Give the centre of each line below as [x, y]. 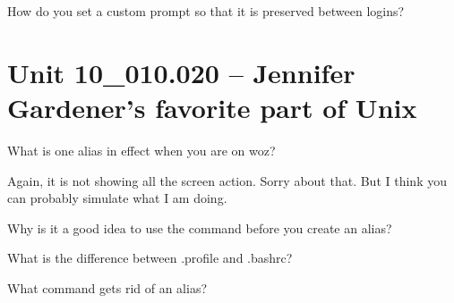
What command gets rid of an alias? [107, 287]
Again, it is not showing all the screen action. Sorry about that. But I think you [227, 180]
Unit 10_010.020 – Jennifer [181, 72]
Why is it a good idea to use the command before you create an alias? [200, 227]
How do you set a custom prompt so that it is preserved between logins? [206, 11]
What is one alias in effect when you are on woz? [141, 150]
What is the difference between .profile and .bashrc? [150, 258]
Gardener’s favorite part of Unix [212, 107]
